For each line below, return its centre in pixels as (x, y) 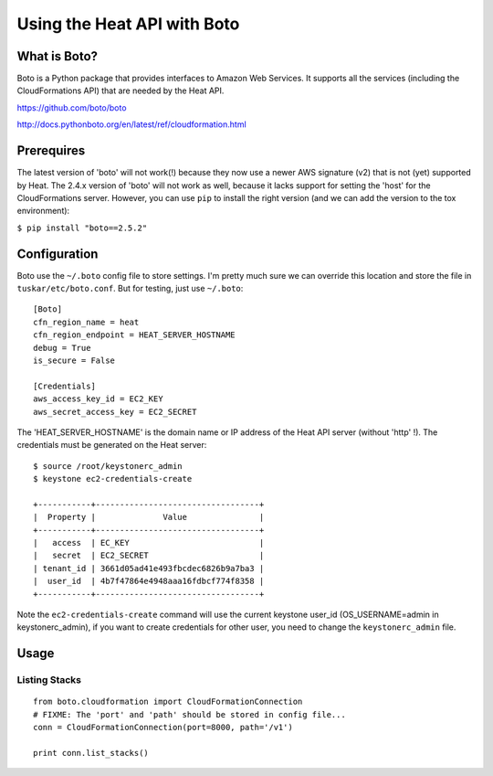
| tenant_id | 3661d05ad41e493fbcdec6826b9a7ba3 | (149, 568)
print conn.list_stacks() (91, 753)
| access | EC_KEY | (149, 543)
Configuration (58, 254)
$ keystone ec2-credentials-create (113, 479)
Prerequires (51, 151)
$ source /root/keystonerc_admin (108, 466)
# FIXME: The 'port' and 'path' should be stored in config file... (189, 714)
